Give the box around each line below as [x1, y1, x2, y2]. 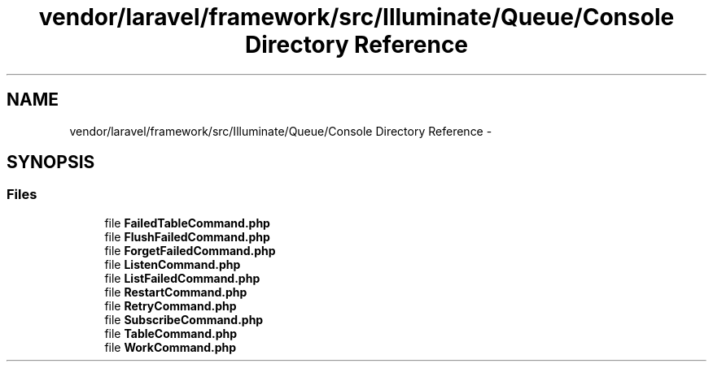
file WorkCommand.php [104, 340, 237, 354]
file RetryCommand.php [104, 298, 237, 313]
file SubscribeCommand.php [104, 312, 264, 327]
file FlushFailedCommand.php [104, 229, 270, 244]
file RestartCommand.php [104, 284, 247, 299]
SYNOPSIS [7, 152, 95, 173]
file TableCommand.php [104, 326, 238, 340]
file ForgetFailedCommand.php [104, 243, 276, 258]
